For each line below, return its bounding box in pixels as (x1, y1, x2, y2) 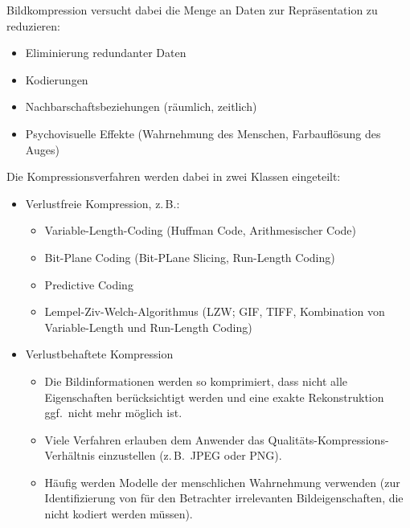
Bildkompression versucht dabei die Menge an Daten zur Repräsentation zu (6, 2, 378, 18)
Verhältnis (44, 447, 95, 464)
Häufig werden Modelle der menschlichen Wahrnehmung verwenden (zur (44, 473, 400, 490)
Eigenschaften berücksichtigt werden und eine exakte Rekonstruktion (44, 388, 384, 405)
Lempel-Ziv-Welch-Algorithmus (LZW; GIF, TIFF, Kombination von (44, 303, 385, 320)
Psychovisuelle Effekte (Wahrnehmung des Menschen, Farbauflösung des (25, 125, 381, 141)
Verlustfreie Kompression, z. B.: (25, 194, 180, 211)
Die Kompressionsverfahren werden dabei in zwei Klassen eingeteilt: (6, 168, 341, 185)
